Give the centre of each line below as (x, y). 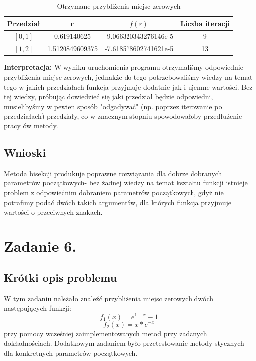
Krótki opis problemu (61, 277)
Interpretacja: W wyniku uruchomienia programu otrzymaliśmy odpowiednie (124, 67)
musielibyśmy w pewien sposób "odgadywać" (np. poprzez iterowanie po (113, 106)
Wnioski (25, 152)
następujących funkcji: (38, 308)
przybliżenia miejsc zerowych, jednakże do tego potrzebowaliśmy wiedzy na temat (128, 77)
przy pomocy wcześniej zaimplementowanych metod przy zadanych (106, 333)
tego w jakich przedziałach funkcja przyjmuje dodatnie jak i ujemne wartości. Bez (128, 87)
